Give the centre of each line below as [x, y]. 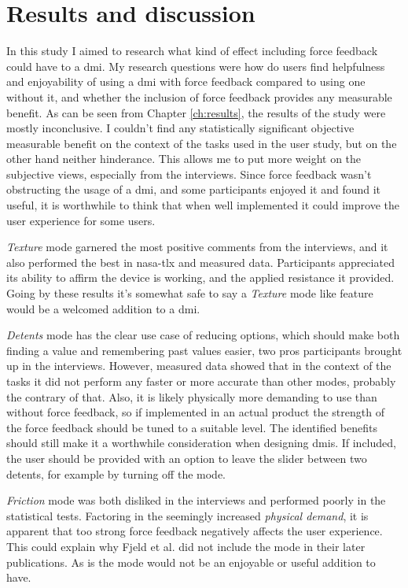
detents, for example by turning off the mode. [116, 473]
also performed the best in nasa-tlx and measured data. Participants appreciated [200, 262]
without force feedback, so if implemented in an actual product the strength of [195, 412]
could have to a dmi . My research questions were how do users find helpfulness [196, 66]
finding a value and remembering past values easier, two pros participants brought [204, 350]
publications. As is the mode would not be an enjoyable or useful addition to [191, 562]
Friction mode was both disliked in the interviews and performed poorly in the [196, 500]
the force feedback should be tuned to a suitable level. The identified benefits [192, 427]
